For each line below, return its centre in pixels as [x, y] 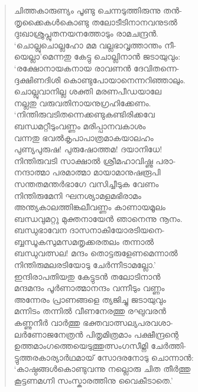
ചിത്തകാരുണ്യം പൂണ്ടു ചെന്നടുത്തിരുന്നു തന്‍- [98, 10]
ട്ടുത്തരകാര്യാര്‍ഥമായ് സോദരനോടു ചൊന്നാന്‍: [104, 357]
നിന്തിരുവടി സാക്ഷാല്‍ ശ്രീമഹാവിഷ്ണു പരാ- [95, 160]
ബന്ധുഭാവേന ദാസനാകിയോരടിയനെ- [89, 230]
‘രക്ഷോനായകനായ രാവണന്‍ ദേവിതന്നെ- [97, 68]
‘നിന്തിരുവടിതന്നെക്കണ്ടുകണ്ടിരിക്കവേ [84, 114]
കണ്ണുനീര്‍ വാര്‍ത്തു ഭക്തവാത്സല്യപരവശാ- [93, 323]
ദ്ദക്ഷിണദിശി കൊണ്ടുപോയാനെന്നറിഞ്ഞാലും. [100, 79]
